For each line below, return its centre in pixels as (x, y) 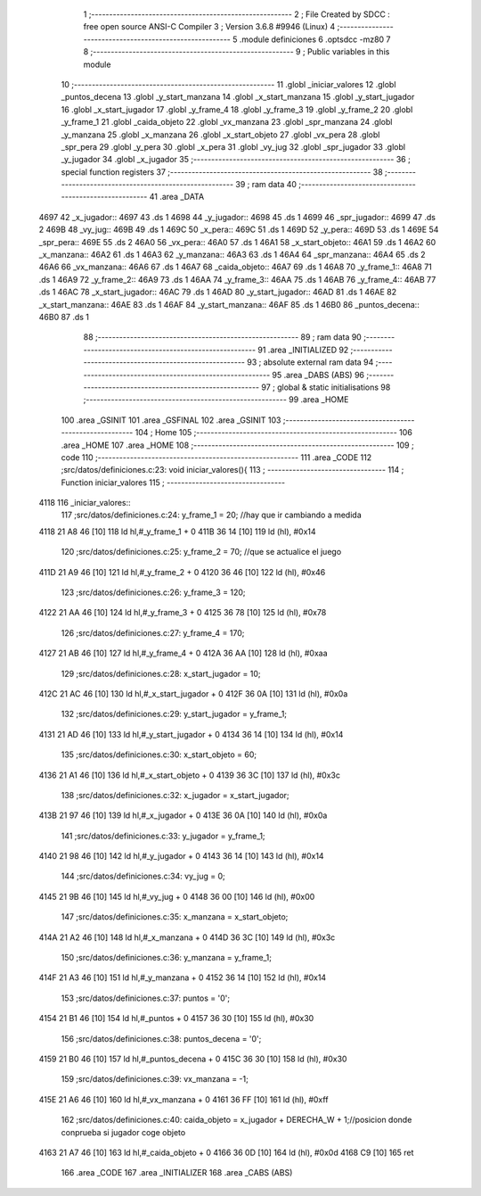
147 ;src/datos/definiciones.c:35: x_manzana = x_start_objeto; (175, 917)
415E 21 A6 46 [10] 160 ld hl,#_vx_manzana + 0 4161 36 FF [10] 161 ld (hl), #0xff (183, 1099)
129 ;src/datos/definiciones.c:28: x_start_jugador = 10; (161, 673)
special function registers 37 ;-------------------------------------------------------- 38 (222, 172)
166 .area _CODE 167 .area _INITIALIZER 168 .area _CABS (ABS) (177, 1173)
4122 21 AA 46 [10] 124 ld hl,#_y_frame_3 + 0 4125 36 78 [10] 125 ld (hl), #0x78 (183, 613)
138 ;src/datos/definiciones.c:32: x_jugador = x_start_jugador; (175, 795)
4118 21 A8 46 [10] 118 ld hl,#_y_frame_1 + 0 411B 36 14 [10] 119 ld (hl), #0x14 (177, 532)
